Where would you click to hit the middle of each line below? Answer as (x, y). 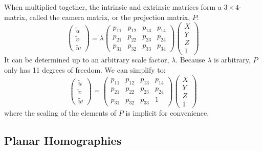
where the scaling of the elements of (60, 112)
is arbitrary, (232, 60)
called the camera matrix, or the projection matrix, (110, 17)
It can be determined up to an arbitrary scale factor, (87, 60)
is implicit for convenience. (167, 112)
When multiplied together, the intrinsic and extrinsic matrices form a (113, 7)
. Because (190, 60)
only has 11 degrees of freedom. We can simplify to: (85, 69)
